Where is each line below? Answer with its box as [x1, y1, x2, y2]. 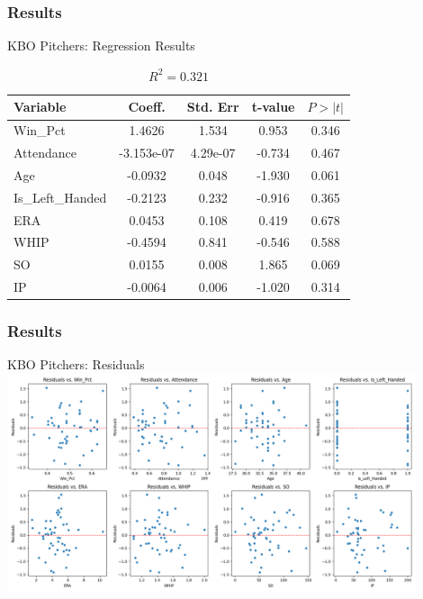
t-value [251, 97, 295, 116]
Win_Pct [13, 121, 66, 140]
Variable [13, 97, 67, 116]
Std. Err [186, 97, 239, 116]
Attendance [13, 143, 76, 162]
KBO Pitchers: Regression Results [7, 36, 195, 55]
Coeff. [128, 97, 166, 116]
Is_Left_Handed [13, 187, 107, 206]
